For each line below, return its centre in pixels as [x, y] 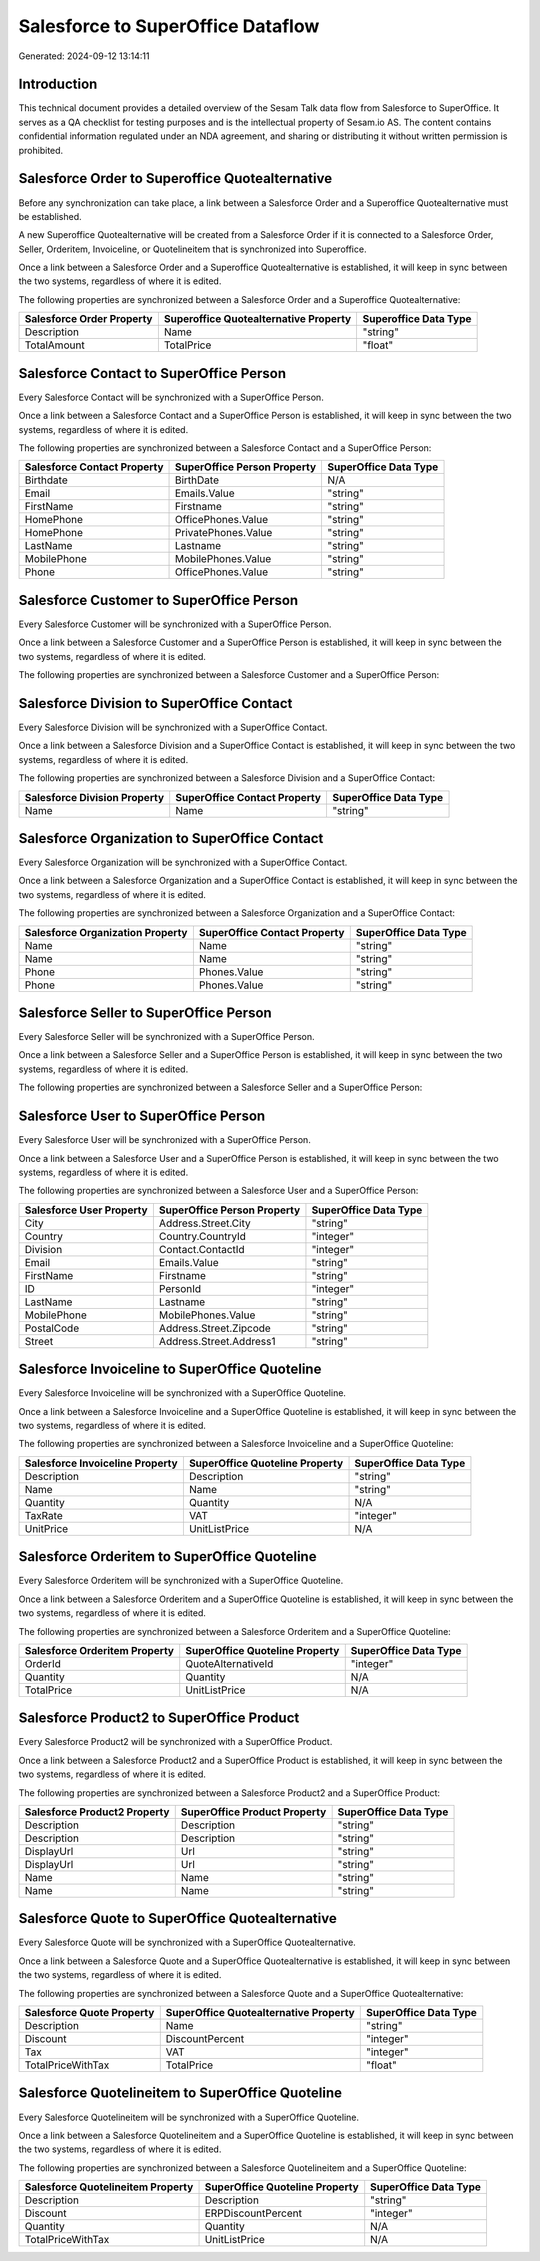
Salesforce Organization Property [106, 932]
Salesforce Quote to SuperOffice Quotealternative [177, 1918]
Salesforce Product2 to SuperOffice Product [159, 1718]
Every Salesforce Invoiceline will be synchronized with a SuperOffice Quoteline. [182, 1393]
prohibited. [41, 150]
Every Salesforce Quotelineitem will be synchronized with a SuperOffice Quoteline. [189, 2117]
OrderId [43, 1663]
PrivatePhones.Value [223, 533]
